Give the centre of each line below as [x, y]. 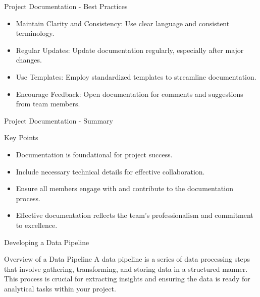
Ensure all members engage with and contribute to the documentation [124, 188]
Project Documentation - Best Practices [66, 6]
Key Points [21, 137]
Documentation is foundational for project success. [94, 154]
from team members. [48, 104]
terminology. [35, 33]
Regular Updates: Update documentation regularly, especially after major [130, 50]
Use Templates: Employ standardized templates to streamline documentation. [136, 76]
